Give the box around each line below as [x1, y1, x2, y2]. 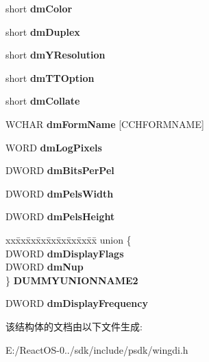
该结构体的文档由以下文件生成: [5, 319, 143, 333]
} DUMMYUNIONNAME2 [5, 273, 138, 287]
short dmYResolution [5, 47, 106, 62]
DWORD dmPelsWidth [5, 186, 114, 200]
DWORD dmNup [5, 259, 84, 274]
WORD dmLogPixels [5, 140, 102, 154]
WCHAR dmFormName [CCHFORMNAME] [5, 116, 204, 131]
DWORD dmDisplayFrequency [5, 296, 148, 310]
